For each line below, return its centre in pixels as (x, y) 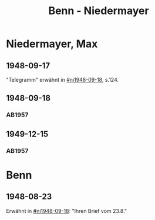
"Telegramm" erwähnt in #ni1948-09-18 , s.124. (63, 80)
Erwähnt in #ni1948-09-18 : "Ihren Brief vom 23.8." (67, 211)
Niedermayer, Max (52, 44)
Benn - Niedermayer (99, 11)
